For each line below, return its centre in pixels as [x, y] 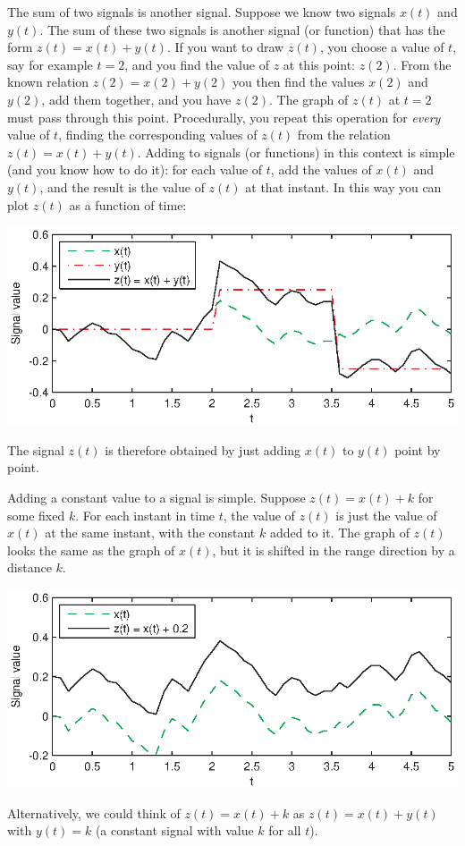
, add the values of [321, 169]
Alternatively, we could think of [94, 812]
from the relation [344, 135]
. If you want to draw [225, 47]
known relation [48, 82]
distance [30, 567]
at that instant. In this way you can [343, 186]
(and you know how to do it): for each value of [135, 169]
